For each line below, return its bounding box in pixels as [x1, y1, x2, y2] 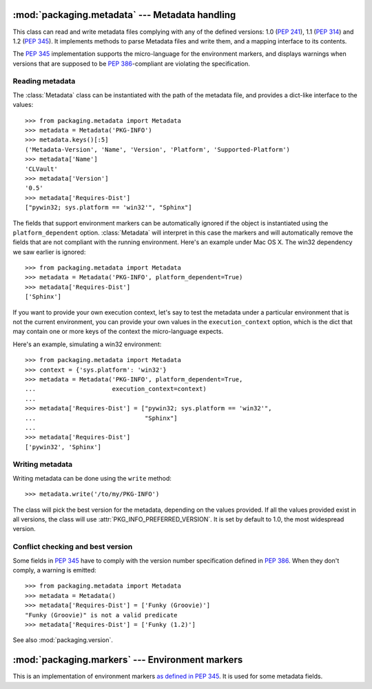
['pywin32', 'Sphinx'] [25, 443, 102, 451]
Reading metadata [12, 77, 76, 86]
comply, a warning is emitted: [12, 566, 96, 574]
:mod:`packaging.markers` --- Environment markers [12, 654, 243, 666]
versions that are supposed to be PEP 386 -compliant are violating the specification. [12, 59, 251, 68]
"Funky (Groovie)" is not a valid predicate [25, 611, 178, 619]
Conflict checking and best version [12, 542, 133, 552]
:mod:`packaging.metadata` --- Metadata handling [12, 9, 236, 21]
